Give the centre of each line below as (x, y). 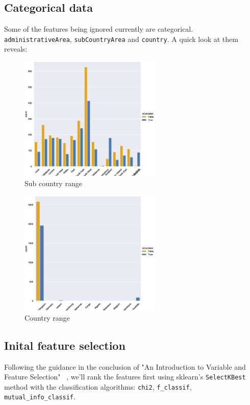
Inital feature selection (65, 345)
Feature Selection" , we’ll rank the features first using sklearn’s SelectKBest (125, 377)
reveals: (16, 49)
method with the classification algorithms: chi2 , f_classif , (98, 386)
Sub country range (53, 183)
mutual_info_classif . (40, 397)
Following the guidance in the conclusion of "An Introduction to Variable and (125, 366)
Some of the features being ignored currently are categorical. (99, 29)
